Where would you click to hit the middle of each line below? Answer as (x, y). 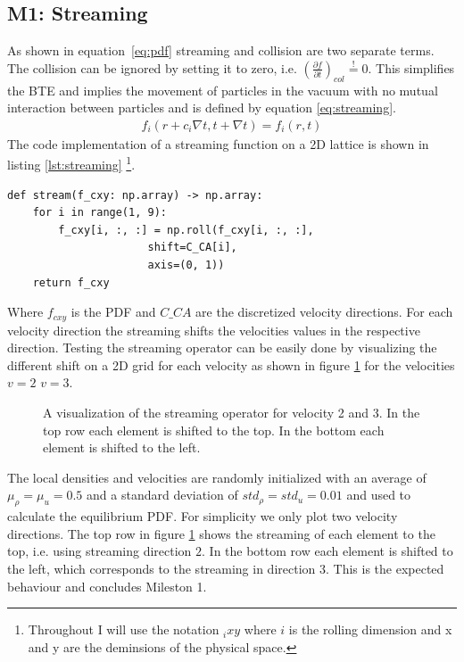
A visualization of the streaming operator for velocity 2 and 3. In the (232, 413)
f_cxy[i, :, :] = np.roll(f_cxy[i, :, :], (186, 230)
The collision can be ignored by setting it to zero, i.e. (152, 67)
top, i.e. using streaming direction (99, 551)
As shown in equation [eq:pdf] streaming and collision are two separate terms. (221, 50)
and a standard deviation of (162, 495)
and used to (379, 495)
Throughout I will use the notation (124, 629)
